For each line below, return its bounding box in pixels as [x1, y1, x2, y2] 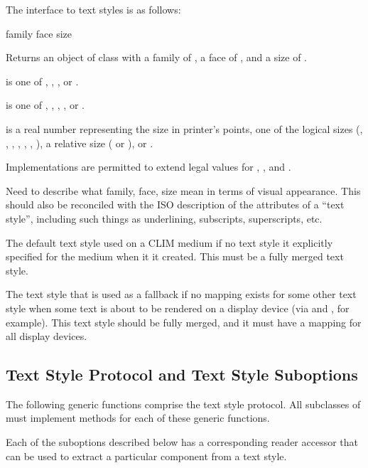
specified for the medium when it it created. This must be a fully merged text [6, 249, 344, 264]
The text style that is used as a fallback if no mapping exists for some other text [6, 287, 357, 302]
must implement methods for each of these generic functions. [6, 410, 270, 425]
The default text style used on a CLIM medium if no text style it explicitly [6, 235, 333, 250]
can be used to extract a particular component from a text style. [6, 448, 287, 463]
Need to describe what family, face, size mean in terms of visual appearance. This [6, 183, 361, 198]
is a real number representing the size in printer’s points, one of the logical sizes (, [6, 121, 363, 136]
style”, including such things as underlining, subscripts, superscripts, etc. [6, 211, 323, 225]
